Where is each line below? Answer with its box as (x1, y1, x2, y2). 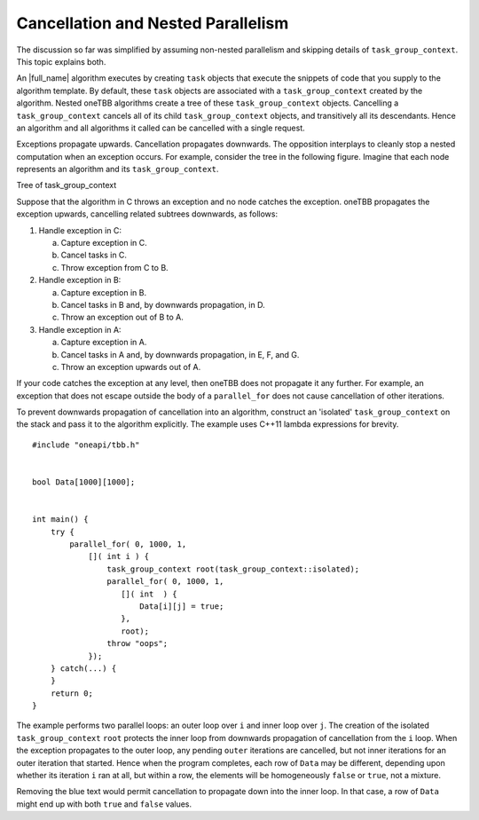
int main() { (32, 515, 89, 524)
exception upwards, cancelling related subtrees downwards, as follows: (16, 209, 279, 219)
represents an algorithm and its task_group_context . (16, 164, 219, 175)
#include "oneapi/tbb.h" (32, 439, 140, 450)
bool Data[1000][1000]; (32, 477, 136, 487)
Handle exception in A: (38, 324, 122, 335)
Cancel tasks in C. (60, 249, 128, 261)
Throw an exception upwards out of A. (60, 361, 201, 372)
